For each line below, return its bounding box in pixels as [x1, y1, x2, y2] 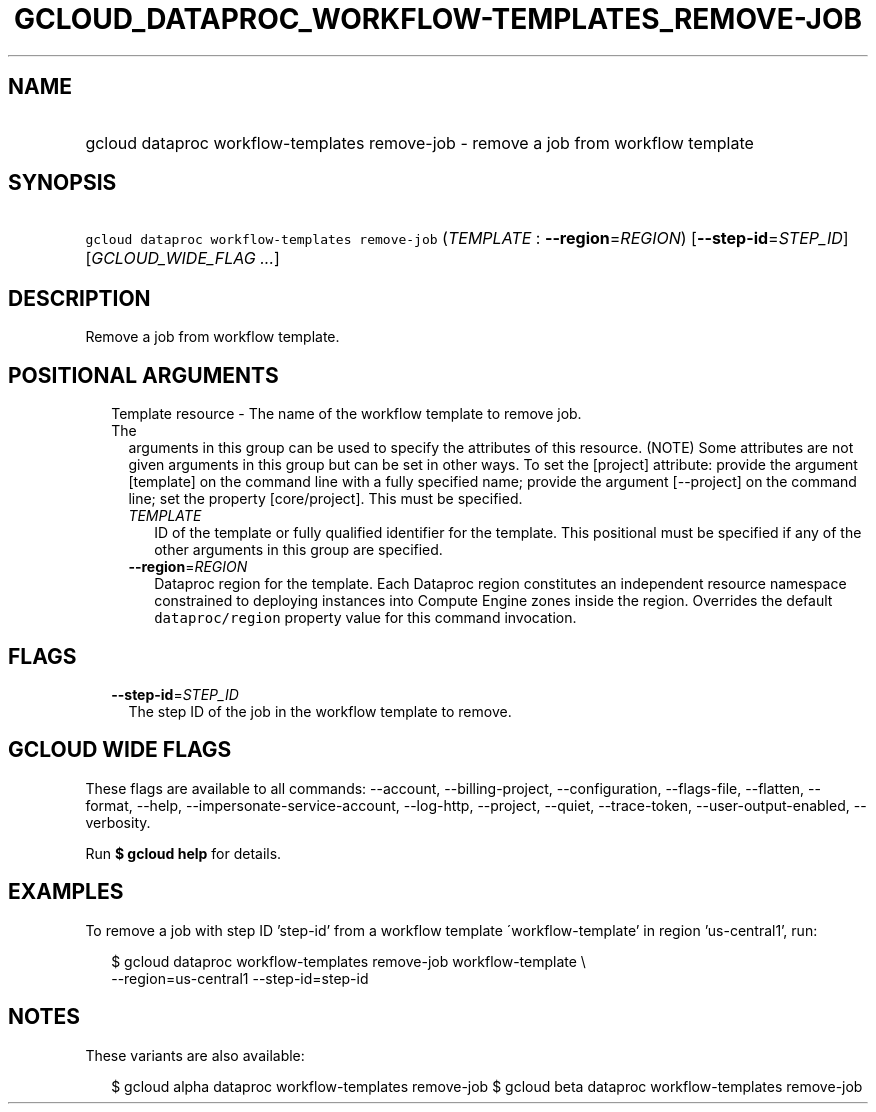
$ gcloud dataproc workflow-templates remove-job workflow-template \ [111, 952, 586, 970]
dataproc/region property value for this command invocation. [154, 609, 577, 627]
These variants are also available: [85, 1046, 305, 1064]
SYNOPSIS [8, 170, 117, 196]
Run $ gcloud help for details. [85, 844, 282, 862]
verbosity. [85, 813, 151, 831]
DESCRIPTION [8, 285, 151, 311]
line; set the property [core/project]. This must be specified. [128, 490, 523, 508]
